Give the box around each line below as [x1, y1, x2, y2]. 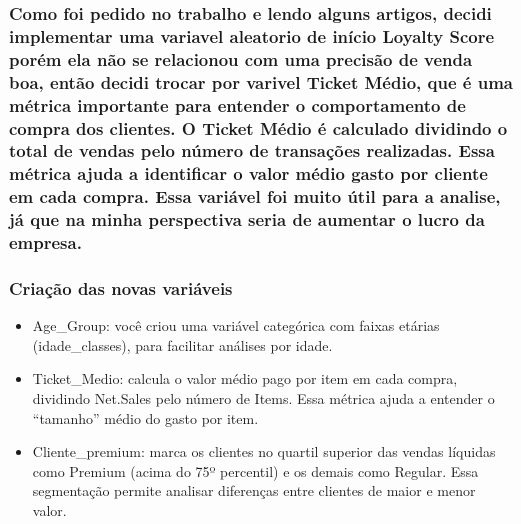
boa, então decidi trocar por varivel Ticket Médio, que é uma [9, 69, 513, 94]
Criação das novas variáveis [9, 275, 233, 300]
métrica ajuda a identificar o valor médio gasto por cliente [9, 161, 488, 186]
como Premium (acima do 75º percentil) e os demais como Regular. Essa [32, 460, 479, 481]
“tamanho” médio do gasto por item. [32, 407, 259, 428]
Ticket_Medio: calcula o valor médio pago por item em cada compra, [32, 368, 458, 389]
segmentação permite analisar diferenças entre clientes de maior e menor [32, 480, 476, 501]
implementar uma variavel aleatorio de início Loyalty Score [9, 23, 495, 48]
